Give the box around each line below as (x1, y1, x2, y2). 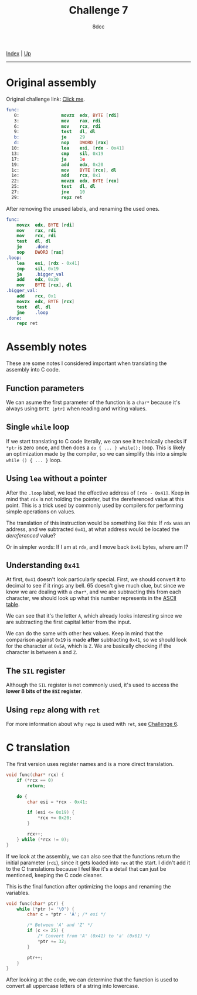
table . (6, 601, 20, 608)
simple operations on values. (6, 508, 76, 515)
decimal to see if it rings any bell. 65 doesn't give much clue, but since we (6, 582, 185, 589)
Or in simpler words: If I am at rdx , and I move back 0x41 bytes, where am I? (6, 543, 189, 550)
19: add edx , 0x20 (11, 161, 104, 168)
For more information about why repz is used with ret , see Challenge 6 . (6, 721, 179, 728)
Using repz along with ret (6, 705, 100, 715)
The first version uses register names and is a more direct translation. (6, 761, 174, 767)
